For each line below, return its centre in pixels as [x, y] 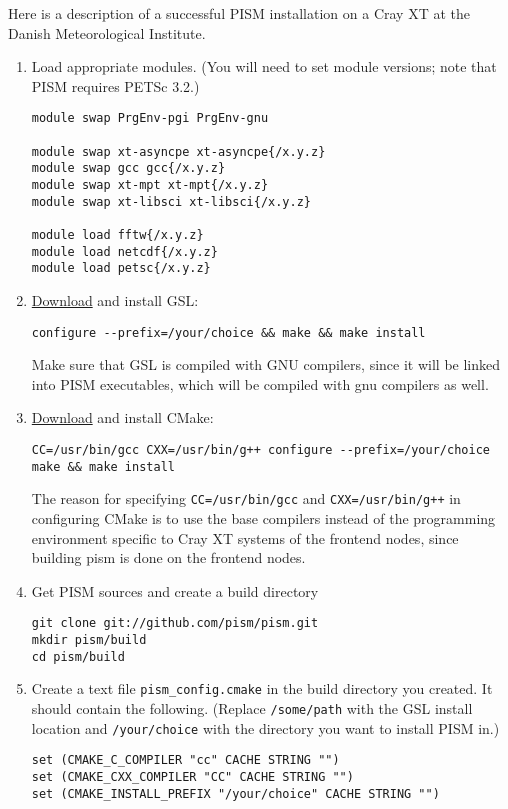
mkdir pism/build [89, 639]
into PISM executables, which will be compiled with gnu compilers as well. [260, 383]
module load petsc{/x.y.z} [121, 268]
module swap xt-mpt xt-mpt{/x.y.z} [150, 185]
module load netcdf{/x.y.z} [124, 251]
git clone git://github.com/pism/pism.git [175, 623]
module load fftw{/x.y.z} [117, 234]
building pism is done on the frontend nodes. [168, 557]
